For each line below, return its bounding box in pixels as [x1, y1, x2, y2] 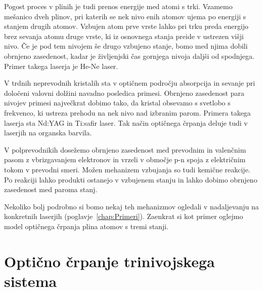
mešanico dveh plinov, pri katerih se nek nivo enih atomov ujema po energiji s [4, 11, 246, 21]
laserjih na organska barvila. [4, 127, 92, 138]
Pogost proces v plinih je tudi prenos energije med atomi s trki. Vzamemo [4, 1, 233, 11]
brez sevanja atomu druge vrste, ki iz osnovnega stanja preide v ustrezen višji [4, 30, 244, 41]
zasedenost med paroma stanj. [4, 184, 98, 195]
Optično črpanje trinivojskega [4, 250, 215, 271]
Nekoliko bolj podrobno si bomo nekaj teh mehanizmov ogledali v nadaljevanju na [4, 201, 259, 211]
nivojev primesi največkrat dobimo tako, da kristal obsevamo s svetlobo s [4, 97, 231, 108]
